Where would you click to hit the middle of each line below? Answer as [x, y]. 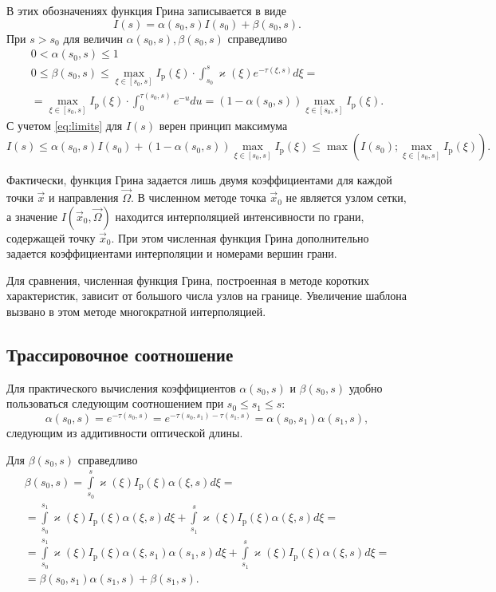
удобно [366, 387]
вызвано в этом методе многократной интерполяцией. [136, 312]
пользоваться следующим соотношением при [115, 403]
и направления [84, 197]
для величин [93, 38]
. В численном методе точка [198, 197]
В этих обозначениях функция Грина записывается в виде [146, 10]
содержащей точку [51, 237]
